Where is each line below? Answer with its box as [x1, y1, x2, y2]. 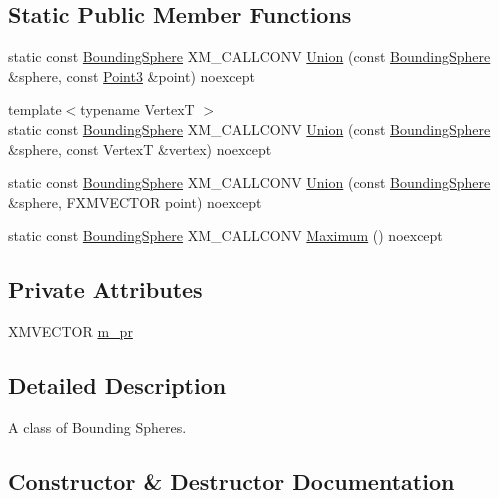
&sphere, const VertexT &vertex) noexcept [8, 138, 272, 159]
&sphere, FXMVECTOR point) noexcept [8, 191, 262, 212]
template [8, 99, 62, 120]
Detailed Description [8, 370, 227, 401]
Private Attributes [8, 274, 203, 305]
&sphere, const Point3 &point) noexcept [8, 65, 255, 86]
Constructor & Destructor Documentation [8, 465, 455, 496]
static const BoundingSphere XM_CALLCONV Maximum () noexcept [8, 225, 443, 246]
